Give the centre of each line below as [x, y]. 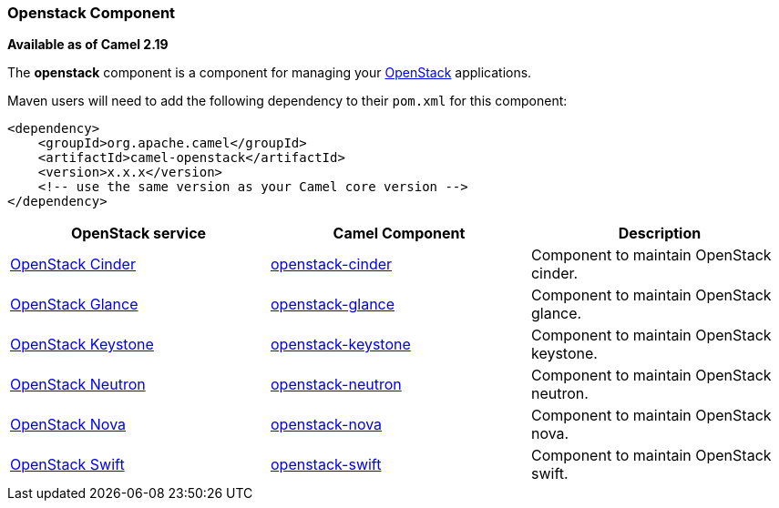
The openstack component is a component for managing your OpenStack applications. [270, 73]
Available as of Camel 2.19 [88, 45]
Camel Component [399, 234]
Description [660, 234]
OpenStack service [138, 234]
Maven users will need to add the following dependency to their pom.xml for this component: [287, 101]
